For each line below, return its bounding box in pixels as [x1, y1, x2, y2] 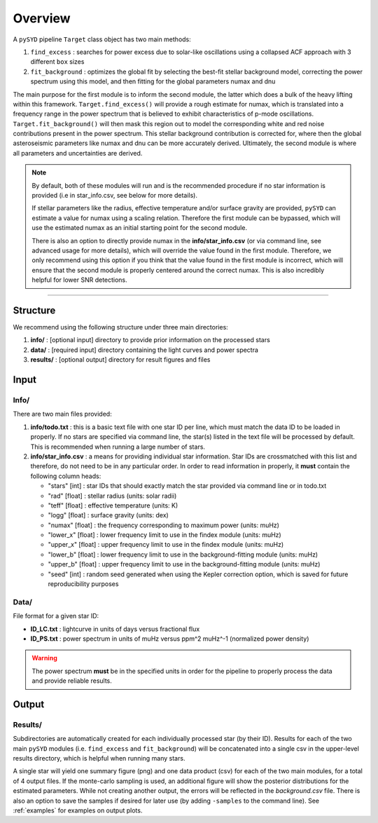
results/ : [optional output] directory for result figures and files [30, 355, 211, 364]
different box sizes [30, 57, 85, 66]
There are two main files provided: [13, 410, 112, 419]
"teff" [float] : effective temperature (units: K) [48, 501, 178, 510]
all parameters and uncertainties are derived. [13, 149, 143, 157]
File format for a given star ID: [13, 612, 99, 620]
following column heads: [30, 472, 101, 480]
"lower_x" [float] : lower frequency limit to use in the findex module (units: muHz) [48, 531, 281, 539]
